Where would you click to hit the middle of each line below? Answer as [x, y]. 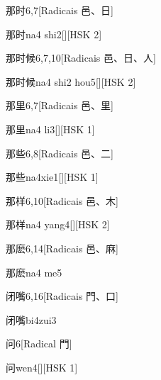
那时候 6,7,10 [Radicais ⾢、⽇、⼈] [81, 58]
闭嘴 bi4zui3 [31, 319]
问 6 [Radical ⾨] [39, 343]
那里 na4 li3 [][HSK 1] [50, 129]
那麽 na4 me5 [34, 272]
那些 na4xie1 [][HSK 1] [52, 177]
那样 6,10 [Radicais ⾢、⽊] [62, 200]
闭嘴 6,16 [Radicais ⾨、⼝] [62, 296]
